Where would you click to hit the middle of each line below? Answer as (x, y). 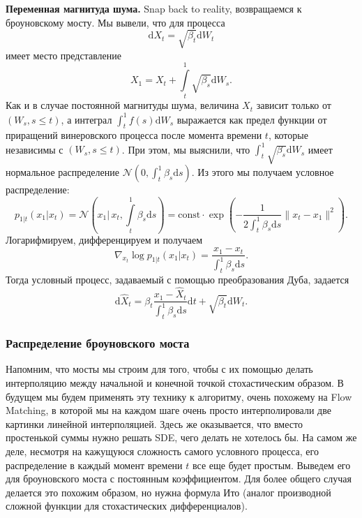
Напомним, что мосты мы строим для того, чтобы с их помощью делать (159, 369)
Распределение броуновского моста (98, 343)
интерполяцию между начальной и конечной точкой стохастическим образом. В (175, 383)
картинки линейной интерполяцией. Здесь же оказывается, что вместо (154, 423)
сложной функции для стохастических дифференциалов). (127, 506)
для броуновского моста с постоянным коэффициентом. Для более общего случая (179, 479)
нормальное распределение (62, 172)
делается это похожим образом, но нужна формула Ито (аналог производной (168, 492)
